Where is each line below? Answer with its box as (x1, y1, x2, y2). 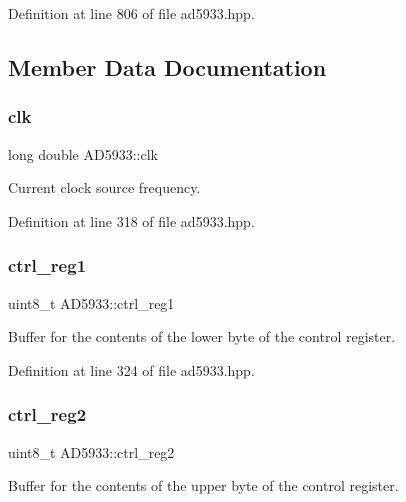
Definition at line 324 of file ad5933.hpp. (8, 359, 255, 380)
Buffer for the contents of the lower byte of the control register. (8, 326, 396, 347)
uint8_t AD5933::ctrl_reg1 (8, 292, 175, 313)
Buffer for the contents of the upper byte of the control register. (8, 475, 399, 496)
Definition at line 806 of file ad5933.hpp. (8, 3, 255, 23)
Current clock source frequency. (8, 177, 201, 198)
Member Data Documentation (8, 51, 327, 82)
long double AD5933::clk (8, 143, 158, 164)
